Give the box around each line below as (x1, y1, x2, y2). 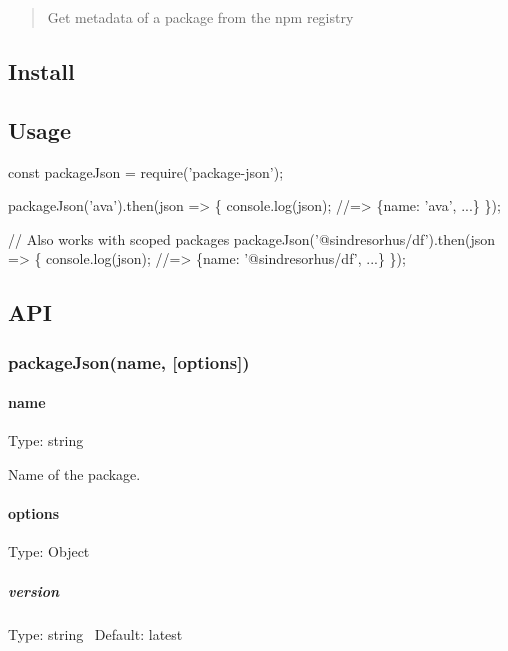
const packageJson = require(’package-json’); (8, 161, 284, 182)
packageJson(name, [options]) (8, 349, 250, 374)
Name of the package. (8, 463, 141, 484)
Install (8, 55, 75, 86)
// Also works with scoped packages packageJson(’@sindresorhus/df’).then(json (8, 228, 496, 249)
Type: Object (8, 541, 90, 562)
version (8, 580, 60, 601)
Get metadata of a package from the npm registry (47, 7, 354, 27)
